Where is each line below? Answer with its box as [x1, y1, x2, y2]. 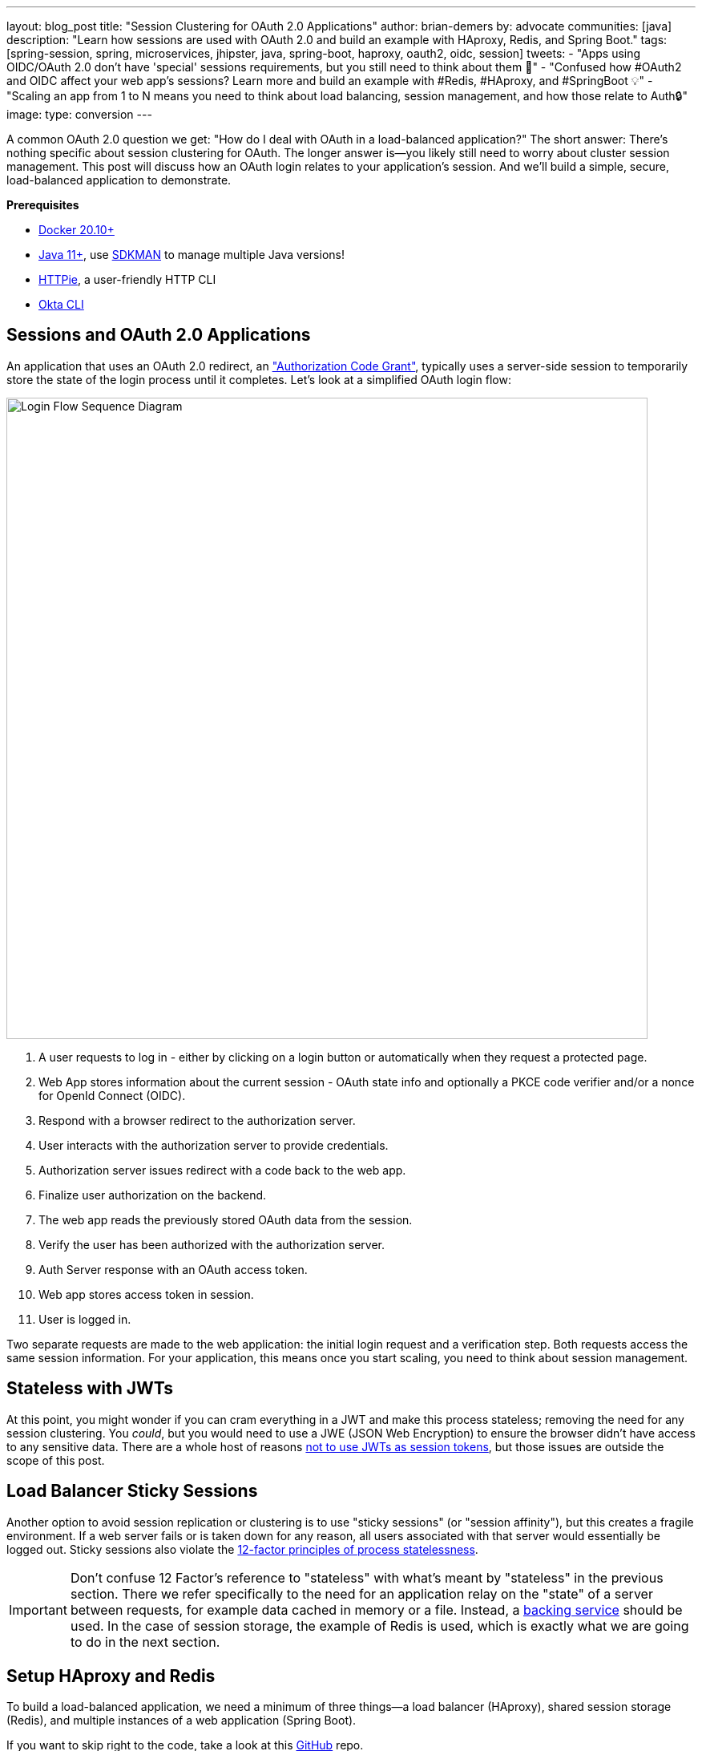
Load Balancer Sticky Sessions [6, 1481, 258, 1502]
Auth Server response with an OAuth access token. [38, 1262, 308, 1276]
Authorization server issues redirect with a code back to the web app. [38, 1163, 406, 1177]
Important [9, 1601, 67, 1618]
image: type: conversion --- [6, 107, 152, 121]
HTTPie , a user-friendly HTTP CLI [38, 273, 216, 286]
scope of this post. [6, 1453, 105, 1467]
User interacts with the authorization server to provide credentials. [38, 1138, 389, 1152]
